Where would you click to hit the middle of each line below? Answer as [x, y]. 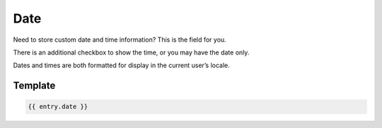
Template [34, 86]
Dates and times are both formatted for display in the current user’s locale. [121, 65]
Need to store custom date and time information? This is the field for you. [120, 40]
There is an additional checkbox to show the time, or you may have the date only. [131, 52]
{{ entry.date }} [58, 107]
